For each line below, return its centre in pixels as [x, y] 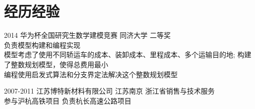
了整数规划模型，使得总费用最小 [56, 64]
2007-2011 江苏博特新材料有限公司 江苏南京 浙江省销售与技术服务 [109, 91]
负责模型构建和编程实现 [42, 45]
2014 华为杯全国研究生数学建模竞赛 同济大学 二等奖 [88, 35]
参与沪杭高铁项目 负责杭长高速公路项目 [68, 100]
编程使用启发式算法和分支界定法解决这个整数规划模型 [91, 74]
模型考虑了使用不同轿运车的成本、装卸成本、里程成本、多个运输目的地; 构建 [128, 54]
